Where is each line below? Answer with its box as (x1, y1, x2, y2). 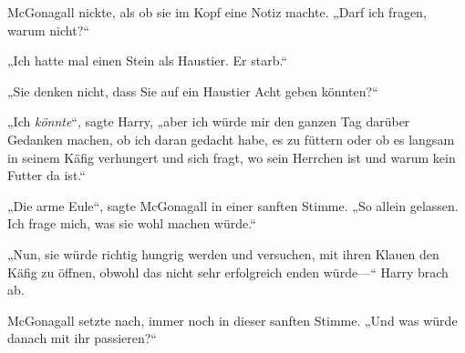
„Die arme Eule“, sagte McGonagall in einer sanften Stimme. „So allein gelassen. (7, 196, 459, 215)
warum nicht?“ (7, 20, 89, 39)
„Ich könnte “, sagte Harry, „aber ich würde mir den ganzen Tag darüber (7, 112, 410, 131)
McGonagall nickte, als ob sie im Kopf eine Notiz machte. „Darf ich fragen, (7, 3, 427, 21)
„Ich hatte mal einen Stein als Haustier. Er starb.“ (7, 51, 287, 70)
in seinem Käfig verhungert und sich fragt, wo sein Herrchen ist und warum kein (7, 147, 456, 166)
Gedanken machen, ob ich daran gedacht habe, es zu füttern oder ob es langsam (7, 129, 455, 148)
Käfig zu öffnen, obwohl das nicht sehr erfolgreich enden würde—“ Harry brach (7, 262, 449, 281)
